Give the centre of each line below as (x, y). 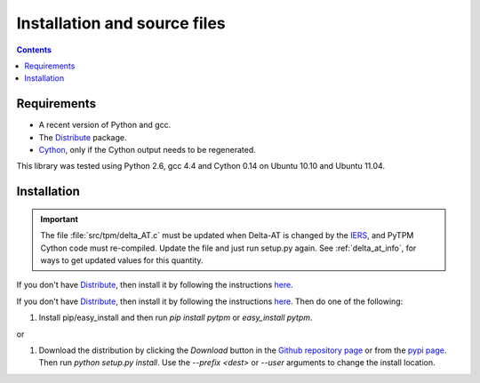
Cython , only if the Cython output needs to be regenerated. (148, 150)
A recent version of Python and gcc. (105, 125)
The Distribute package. (83, 137)
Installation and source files (121, 23)
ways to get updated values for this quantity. (122, 260)
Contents (34, 50)
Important (60, 219)
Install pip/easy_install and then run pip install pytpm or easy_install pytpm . (176, 318)
